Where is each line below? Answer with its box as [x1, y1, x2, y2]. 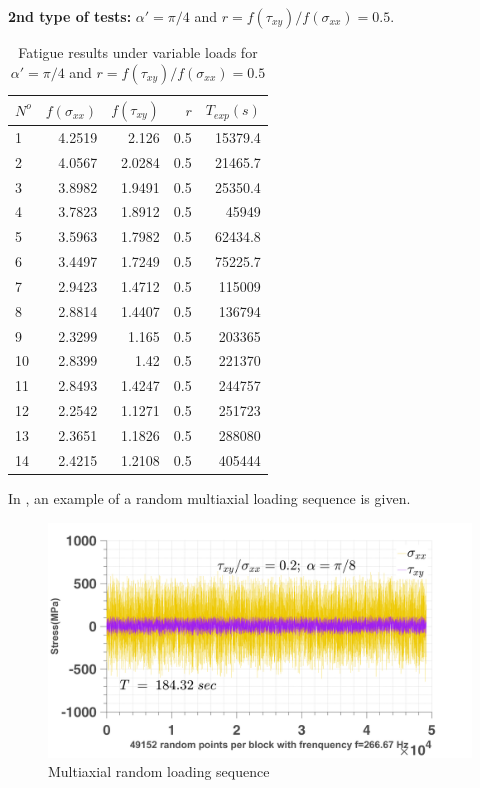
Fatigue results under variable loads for [18, 42, 258, 62]
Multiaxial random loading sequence [48, 761, 270, 782]
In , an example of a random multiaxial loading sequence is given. [8, 487, 411, 508]
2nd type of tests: [8, 6, 132, 26]
